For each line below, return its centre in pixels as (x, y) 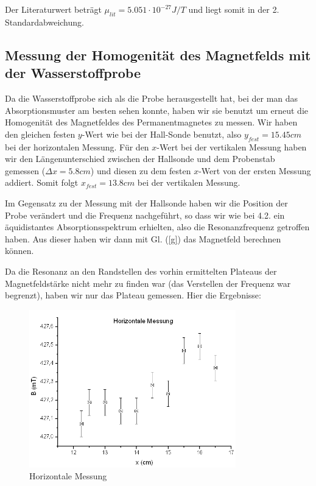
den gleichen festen (40, 134)
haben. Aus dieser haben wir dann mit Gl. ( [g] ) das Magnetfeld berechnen (143, 238)
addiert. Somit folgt (42, 182)
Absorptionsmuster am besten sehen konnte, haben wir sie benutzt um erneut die (156, 110)
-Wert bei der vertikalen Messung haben (232, 146)
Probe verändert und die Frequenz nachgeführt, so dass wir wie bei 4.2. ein (145, 215)
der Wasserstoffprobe (73, 73)
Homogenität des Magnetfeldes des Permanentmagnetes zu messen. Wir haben (151, 122)
